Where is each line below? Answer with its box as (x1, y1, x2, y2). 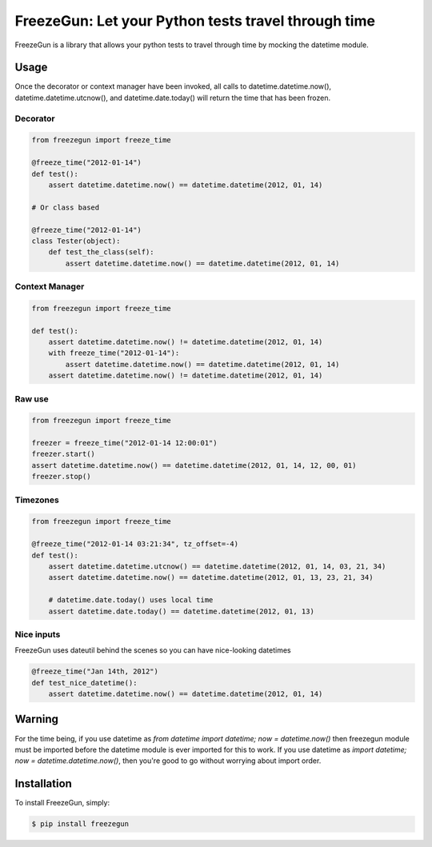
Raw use (14, 393, 50, 404)
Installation (14, 777, 72, 791)
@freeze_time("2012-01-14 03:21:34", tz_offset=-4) (31, 540, 239, 549)
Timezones (14, 494, 59, 505)
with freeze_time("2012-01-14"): (48, 349, 180, 358)
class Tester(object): (31, 236, 121, 246)
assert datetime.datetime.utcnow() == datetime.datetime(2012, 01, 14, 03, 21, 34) (48, 561, 386, 571)
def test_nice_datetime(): (31, 678, 138, 687)
